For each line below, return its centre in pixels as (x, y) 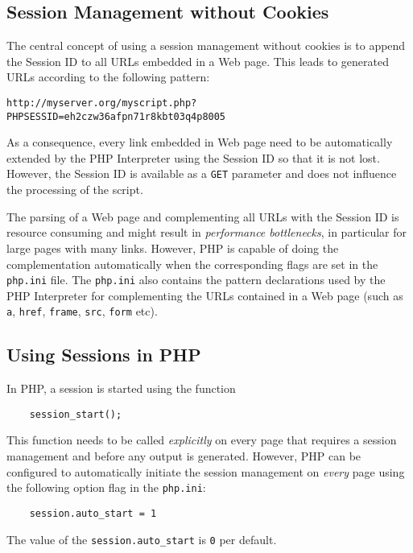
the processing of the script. (75, 190)
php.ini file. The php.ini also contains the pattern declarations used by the (196, 280)
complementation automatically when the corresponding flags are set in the (192, 264)
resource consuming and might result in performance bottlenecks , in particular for (207, 232)
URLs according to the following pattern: (108, 77)
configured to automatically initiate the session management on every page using (206, 471)
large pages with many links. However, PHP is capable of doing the (173, 248)
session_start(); (76, 414)
